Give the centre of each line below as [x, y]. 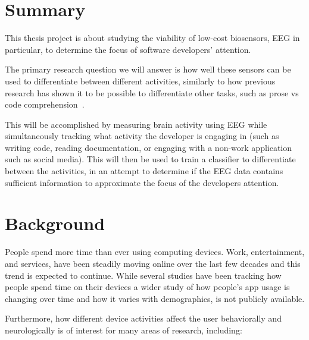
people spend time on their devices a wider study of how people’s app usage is [147, 287]
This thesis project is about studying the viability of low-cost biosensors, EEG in [152, 38]
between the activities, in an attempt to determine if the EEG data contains [144, 171]
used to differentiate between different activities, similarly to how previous [140, 81]
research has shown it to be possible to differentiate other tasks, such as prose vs [152, 92]
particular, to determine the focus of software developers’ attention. [128, 49]
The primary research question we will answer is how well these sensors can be [148, 69]
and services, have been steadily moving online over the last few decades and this [153, 263]
